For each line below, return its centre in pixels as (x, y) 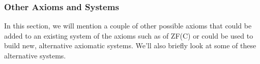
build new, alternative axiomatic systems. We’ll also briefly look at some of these (130, 45)
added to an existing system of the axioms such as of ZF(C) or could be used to (129, 35)
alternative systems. (35, 55)
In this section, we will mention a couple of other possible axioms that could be (128, 26)
